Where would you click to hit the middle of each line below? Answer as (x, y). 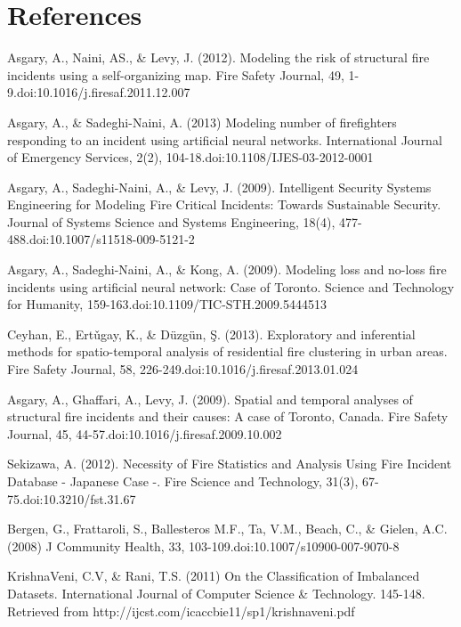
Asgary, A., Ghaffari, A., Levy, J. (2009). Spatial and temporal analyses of (210, 399)
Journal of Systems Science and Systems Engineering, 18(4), (171, 221)
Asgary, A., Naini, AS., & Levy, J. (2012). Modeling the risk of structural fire (218, 57)
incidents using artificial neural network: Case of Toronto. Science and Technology (231, 286)
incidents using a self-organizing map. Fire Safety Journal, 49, (176, 74)
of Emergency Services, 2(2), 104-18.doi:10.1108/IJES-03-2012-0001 (190, 157)
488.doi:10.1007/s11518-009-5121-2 (101, 239)
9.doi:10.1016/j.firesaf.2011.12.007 (99, 92)
